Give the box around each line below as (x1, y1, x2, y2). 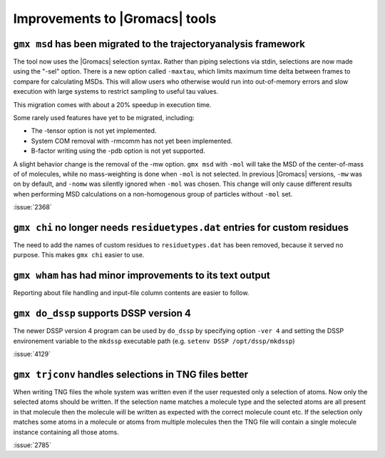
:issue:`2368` (13, 203, 53, 211)
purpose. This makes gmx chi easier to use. (13, 251, 145, 259)
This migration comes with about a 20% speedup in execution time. (13, 100, 212, 109)
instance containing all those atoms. (13, 427, 119, 436)
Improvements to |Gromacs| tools (13, 11, 217, 26)
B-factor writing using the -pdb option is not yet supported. (31, 146, 206, 155)
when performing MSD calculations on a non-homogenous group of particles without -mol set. (13, 189, 293, 198)
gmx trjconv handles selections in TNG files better (13, 368, 249, 380)
